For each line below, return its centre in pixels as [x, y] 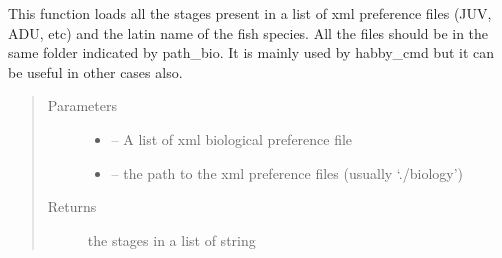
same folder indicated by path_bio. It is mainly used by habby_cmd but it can [251, 52]
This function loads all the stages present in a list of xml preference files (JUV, [250, 13]
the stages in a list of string [171, 239]
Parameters [82, 105]
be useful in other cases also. [95, 71]
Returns [72, 206]
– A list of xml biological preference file [232, 138]
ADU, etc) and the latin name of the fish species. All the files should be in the [248, 32]
